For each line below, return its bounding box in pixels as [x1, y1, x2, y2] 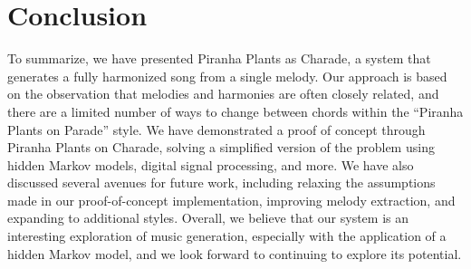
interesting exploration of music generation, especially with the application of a [7, 226, 447, 245]
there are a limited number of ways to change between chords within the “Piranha [7, 101, 464, 120]
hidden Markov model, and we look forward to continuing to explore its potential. [7, 244, 462, 263]
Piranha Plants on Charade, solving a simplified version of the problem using [7, 138, 435, 157]
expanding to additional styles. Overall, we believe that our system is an [7, 208, 409, 227]
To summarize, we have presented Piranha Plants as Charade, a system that [7, 49, 431, 68]
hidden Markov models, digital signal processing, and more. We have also [7, 155, 414, 174]
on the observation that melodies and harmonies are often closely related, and [7, 84, 439, 103]
